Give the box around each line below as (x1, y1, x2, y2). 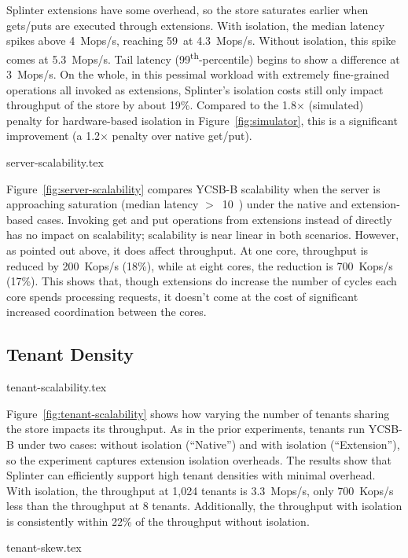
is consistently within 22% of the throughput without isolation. (6, 512, 310, 529)
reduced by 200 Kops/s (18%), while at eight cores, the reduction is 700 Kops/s (6, 257, 393, 273)
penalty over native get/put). (112, 127, 252, 144)
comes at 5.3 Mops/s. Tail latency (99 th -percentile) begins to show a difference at (6, 48, 400, 67)
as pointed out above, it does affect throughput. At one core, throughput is (6, 241, 369, 258)
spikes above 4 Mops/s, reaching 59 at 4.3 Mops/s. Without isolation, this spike (6, 32, 396, 49)
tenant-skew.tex (6, 539, 82, 556)
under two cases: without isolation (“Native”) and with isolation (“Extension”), (17, 435, 400, 452)
